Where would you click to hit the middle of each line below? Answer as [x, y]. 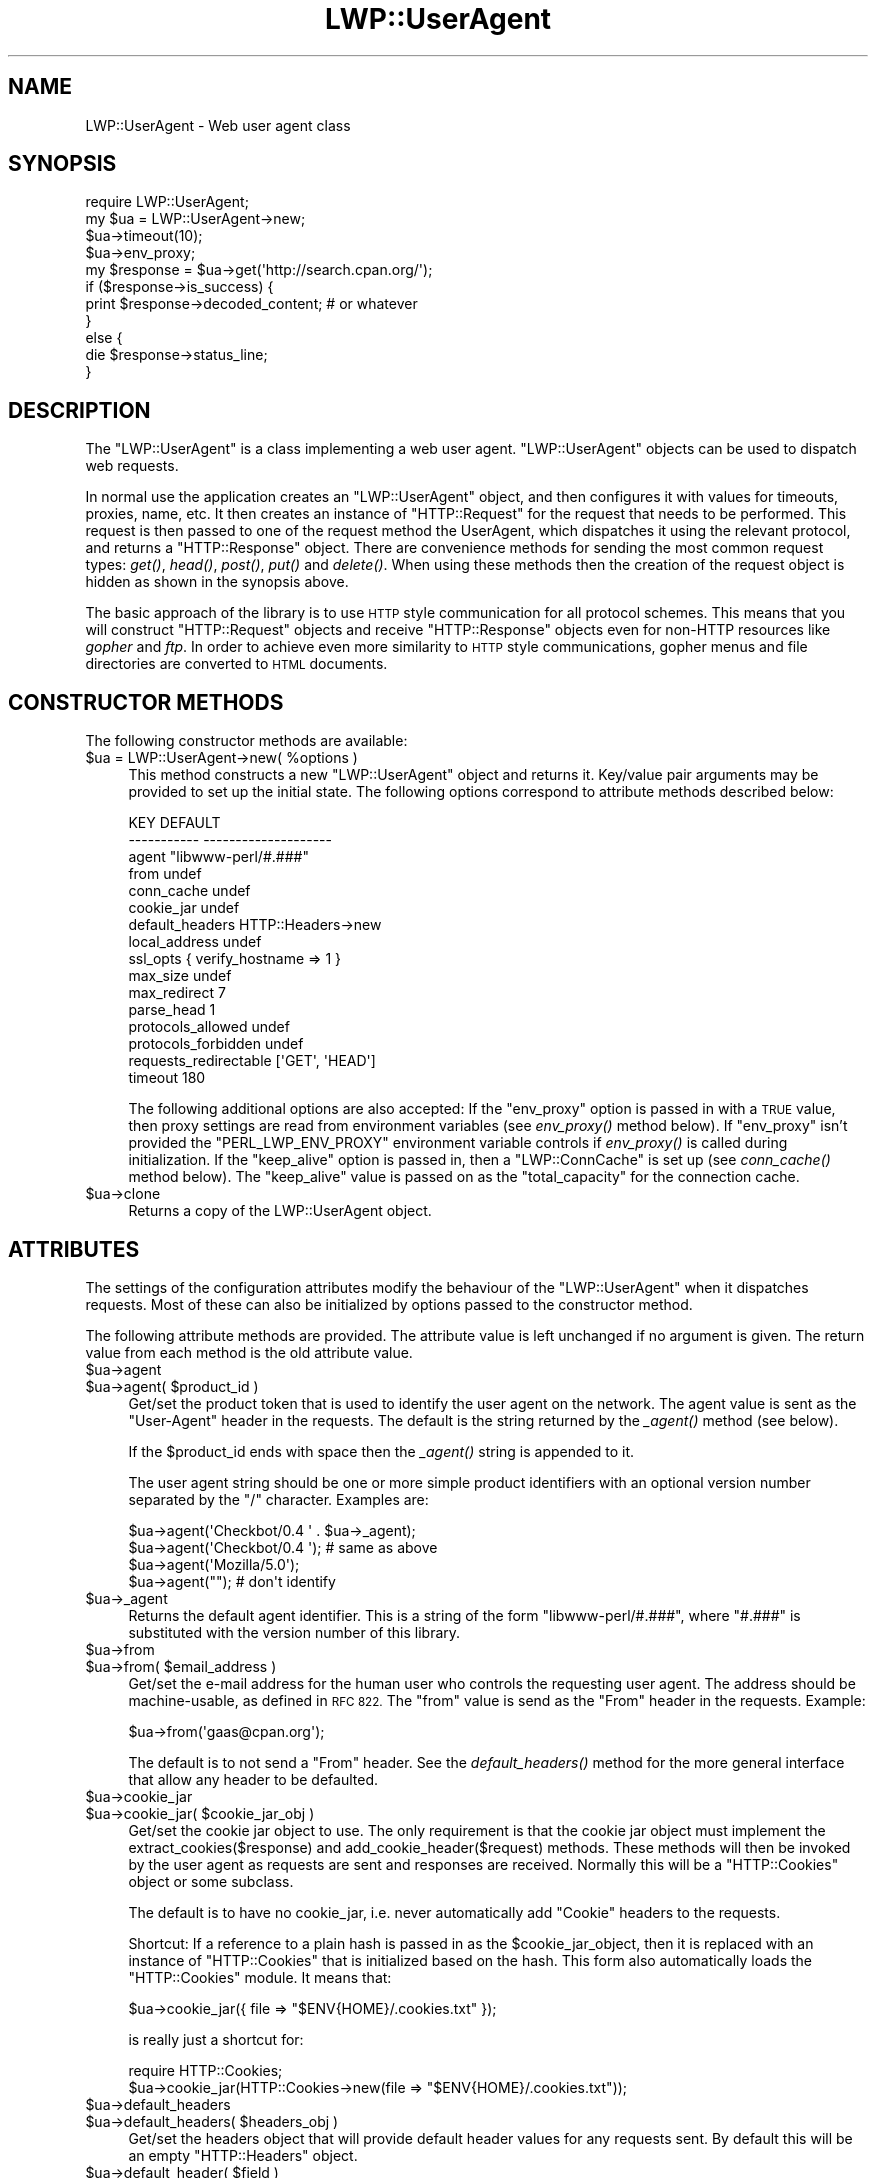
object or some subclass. [211, 1881]
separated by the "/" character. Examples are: [278, 1499]
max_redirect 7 [177, 993]
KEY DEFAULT [174, 823]
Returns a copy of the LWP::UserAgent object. [280, 1211]
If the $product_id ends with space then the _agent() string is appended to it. [381, 1451]
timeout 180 [167, 1078]
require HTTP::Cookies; [205, 2070]
